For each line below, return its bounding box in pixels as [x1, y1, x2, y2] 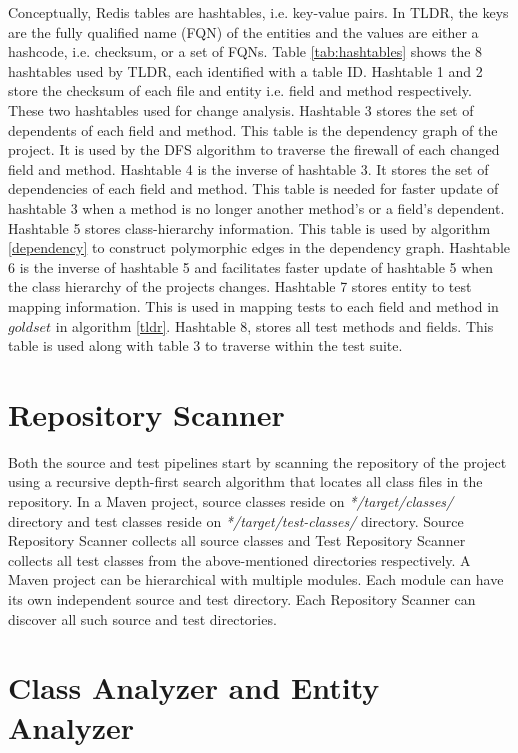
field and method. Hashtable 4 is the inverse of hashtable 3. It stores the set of [8, 158, 489, 179]
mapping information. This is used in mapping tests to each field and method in [8, 295, 499, 316]
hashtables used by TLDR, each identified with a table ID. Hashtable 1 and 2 [8, 60, 483, 81]
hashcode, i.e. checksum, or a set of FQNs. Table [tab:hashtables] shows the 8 [8, 41, 483, 62]
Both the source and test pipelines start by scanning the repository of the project [8, 451, 507, 472]
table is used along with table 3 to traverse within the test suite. [8, 335, 403, 356]
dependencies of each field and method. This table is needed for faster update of [8, 178, 499, 199]
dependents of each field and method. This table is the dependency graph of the [8, 119, 498, 140]
